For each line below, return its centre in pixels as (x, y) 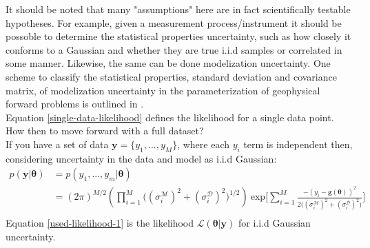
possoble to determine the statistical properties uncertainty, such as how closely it (178, 36)
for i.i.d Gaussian (274, 223)
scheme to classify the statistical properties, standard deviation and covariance (171, 76)
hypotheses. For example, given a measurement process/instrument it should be (174, 22)
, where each (203, 144)
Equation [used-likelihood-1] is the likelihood (100, 223)
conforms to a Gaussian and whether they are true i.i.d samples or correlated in (174, 49)
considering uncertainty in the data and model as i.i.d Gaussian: (141, 158)
